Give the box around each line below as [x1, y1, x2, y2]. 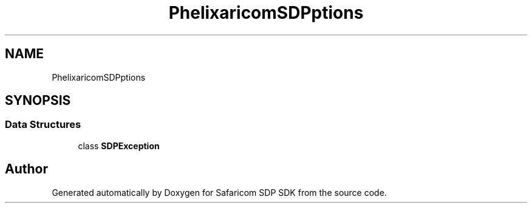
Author [5, 161, 48, 177]
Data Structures [5, 118, 81, 131]
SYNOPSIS [5, 93, 71, 109]
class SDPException [78, 140, 160, 151]
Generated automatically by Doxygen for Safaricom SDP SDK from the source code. [52, 187, 387, 198]
